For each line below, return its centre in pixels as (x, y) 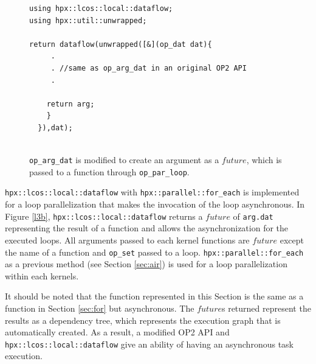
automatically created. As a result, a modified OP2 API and (117, 332)
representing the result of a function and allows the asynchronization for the (147, 228)
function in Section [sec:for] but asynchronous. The (100, 308)
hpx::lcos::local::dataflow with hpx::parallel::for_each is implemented (152, 192)
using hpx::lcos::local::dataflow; (101, 9)
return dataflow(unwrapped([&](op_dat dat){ (121, 44)
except (292, 240)
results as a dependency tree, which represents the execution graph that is (143, 320)
